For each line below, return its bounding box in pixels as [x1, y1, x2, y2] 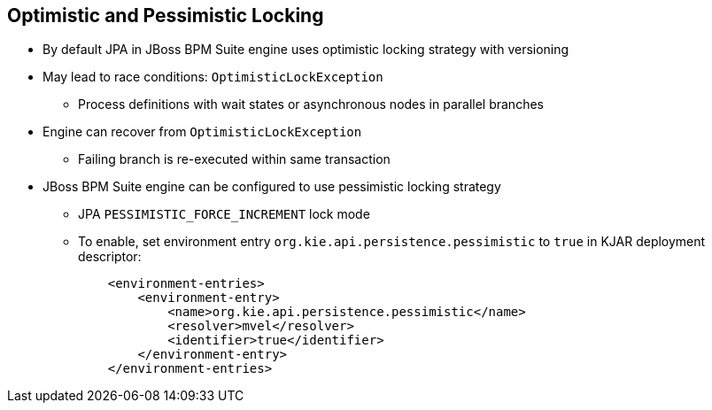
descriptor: [78, 249, 142, 265]
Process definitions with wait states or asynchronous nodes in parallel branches [78, 97, 544, 112]
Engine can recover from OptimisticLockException [43, 124, 362, 140]
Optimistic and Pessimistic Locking [7, 4, 324, 27]
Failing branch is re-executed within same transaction [78, 151, 391, 167]
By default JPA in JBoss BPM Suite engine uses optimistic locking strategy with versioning [43, 42, 569, 58]
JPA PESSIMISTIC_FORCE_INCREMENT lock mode [78, 206, 370, 222]
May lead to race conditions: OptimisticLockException [43, 69, 383, 85]
